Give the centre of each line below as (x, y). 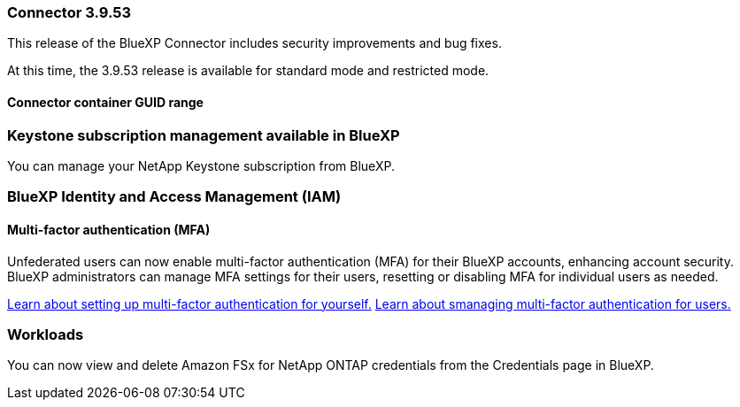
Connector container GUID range (105, 102)
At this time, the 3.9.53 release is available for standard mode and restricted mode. (248, 71)
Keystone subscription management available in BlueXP (204, 135)
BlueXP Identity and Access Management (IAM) (174, 197)
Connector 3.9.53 (69, 12)
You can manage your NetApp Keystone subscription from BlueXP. (201, 165)
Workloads (46, 334)
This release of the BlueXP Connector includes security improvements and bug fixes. (254, 43)
